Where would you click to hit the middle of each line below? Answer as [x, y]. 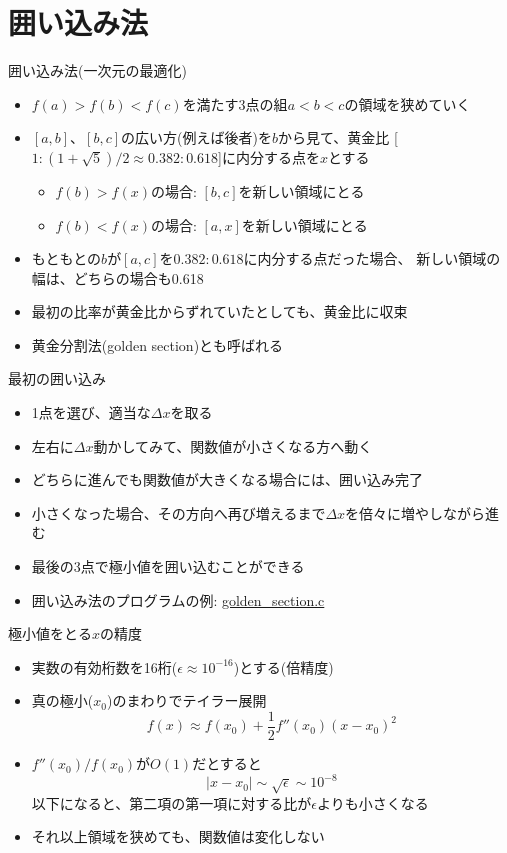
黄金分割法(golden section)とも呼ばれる [157, 344]
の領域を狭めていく [407, 103]
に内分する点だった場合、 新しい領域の [372, 258]
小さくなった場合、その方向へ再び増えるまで [178, 512]
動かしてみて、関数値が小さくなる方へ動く [233, 445]
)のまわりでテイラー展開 [186, 700]
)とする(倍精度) [283, 666]
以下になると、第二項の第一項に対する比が [171, 802]
